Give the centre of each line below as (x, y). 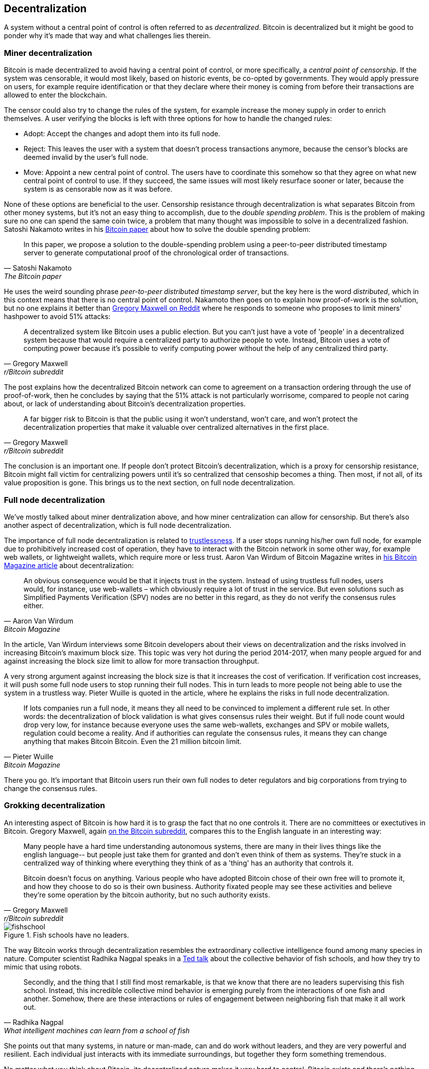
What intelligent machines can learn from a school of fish (97, 1030)
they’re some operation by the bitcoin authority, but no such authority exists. (147, 895)
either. (34, 605)
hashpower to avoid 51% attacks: (57, 317)
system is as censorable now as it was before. (98, 189)
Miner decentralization (48, 53)
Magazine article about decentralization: (69, 565)
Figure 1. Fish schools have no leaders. (66, 935)
